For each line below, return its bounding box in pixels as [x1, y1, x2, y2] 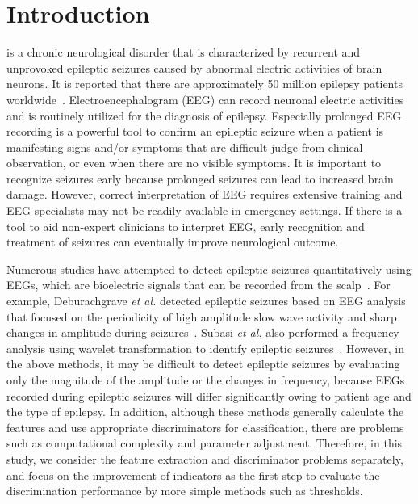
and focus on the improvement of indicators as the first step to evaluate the [6, 466, 380, 483]
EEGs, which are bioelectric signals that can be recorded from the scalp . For [6, 276, 391, 293]
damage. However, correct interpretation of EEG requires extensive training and [6, 186, 403, 203]
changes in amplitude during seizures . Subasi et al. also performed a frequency [6, 324, 399, 341]
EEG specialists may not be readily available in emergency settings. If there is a [6, 202, 403, 219]
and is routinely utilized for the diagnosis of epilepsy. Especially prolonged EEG [6, 107, 402, 124]
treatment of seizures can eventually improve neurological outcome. [6, 233, 339, 250]
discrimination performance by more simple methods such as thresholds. [6, 482, 363, 499]
